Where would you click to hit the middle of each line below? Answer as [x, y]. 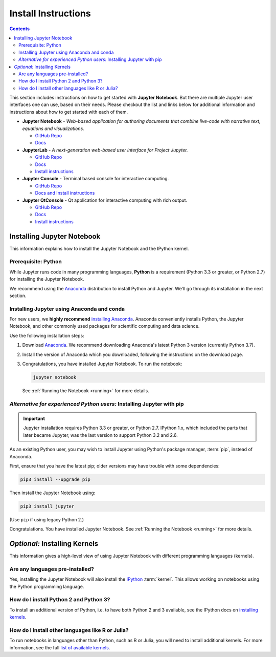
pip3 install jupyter [47, 506]
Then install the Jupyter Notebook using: [52, 493]
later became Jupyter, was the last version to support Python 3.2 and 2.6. [101, 435]
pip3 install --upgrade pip [55, 479]
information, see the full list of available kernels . [60, 647]
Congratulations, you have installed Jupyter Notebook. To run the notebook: [102, 364]
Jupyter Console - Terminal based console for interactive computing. [96, 179]
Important [34, 418]
